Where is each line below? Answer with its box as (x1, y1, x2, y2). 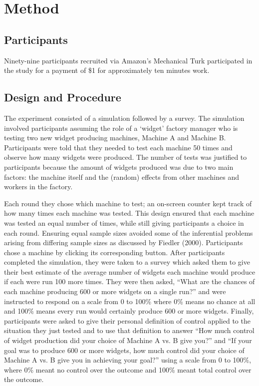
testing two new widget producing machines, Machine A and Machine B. (4, 132, 226, 143)
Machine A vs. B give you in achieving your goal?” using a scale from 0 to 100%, (4, 355, 252, 365)
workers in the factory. (4, 181, 73, 192)
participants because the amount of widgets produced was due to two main (4, 161, 234, 172)
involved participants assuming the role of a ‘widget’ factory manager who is (4, 122, 238, 133)
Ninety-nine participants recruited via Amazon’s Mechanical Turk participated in (4, 55, 253, 65)
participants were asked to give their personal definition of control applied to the (4, 315, 251, 326)
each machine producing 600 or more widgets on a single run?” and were (4, 286, 226, 297)
